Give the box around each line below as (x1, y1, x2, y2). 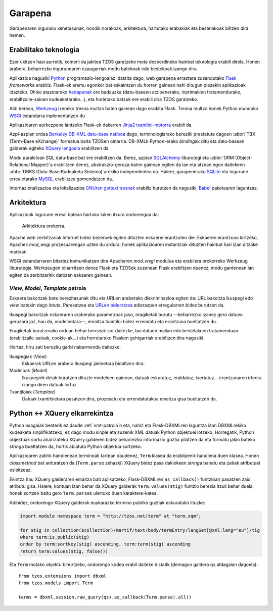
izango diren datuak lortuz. (22, 382, 78, 388)
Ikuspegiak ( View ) (9, 353, 47, 360)
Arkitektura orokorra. (22, 223, 66, 229)
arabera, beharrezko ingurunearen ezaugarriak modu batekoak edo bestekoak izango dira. (9, 66, 198, 72)
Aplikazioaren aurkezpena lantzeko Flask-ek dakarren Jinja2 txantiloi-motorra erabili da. (9, 122, 193, 128)
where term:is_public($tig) (20, 534, 89, 540)
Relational (9, 162, 30, 168)
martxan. (9, 248, 28, 254)
